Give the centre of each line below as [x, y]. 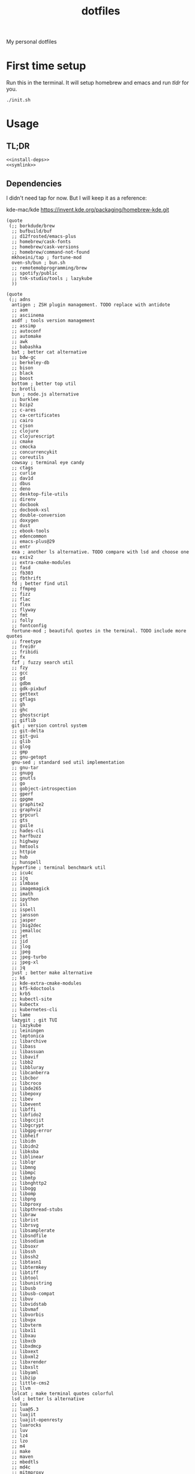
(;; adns [20, 299]
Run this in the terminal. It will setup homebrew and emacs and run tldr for [97, 83]
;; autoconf [27, 331]
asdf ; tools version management [53, 320]
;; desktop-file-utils [40, 494]
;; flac [21, 599]
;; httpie [24, 852]
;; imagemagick [31, 888]
